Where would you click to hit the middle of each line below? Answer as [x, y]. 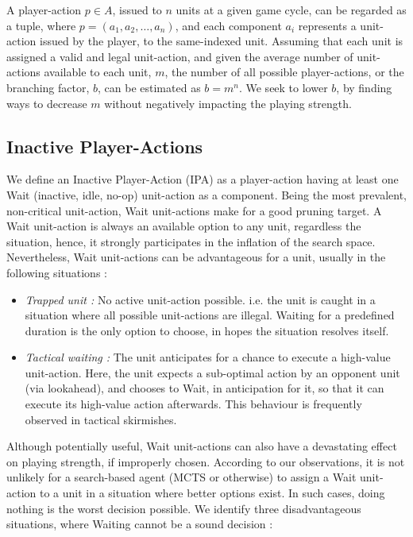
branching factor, [48, 87]
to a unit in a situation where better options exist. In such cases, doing [212, 493]
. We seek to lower [283, 87]
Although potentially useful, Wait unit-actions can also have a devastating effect [202, 446]
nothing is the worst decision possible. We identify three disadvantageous [184, 508]
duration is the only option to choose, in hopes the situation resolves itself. [207, 330]
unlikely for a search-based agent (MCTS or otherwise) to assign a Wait [181, 477]
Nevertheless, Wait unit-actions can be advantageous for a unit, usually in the [196, 257]
